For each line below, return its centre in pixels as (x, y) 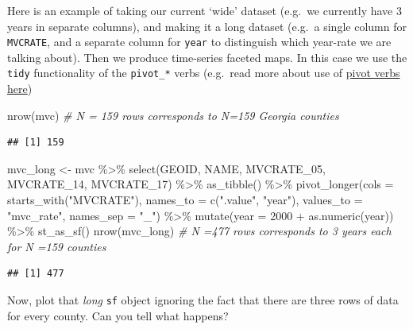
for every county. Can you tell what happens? (118, 315)
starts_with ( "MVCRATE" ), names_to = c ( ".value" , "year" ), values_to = (185, 200)
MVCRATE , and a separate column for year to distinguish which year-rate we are (199, 42)
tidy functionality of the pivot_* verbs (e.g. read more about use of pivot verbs (204, 73)
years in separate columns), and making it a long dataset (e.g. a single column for (207, 26)
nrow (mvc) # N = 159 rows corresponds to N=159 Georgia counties (173, 115)
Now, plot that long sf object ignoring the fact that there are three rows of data (203, 300)
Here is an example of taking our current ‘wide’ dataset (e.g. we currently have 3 (205, 10)
